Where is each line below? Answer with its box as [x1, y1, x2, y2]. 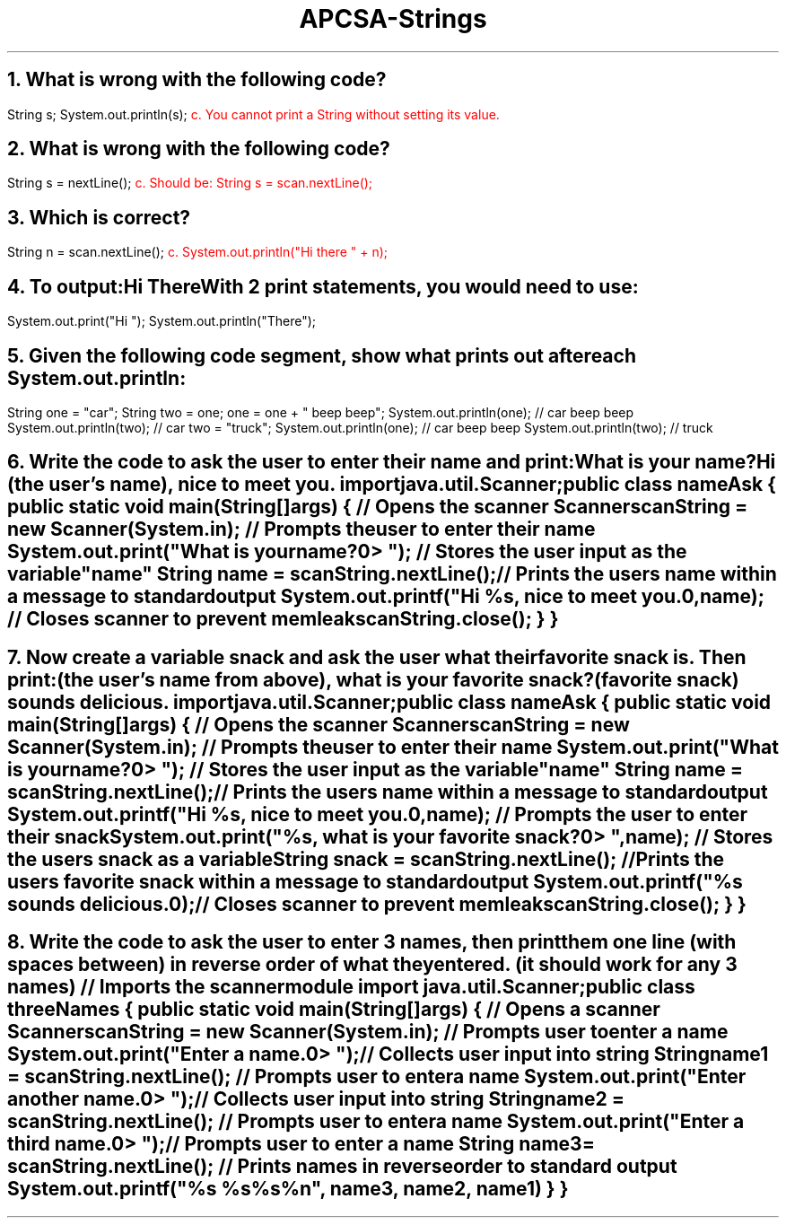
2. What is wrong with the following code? [7, 137, 390, 161]
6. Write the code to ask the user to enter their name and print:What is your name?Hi [7, 451, 776, 474]
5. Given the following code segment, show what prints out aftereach [7, 344, 636, 367]
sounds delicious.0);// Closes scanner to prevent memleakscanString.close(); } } [7, 892, 747, 915]
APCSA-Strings [299, 4, 487, 34]
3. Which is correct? [7, 206, 191, 229]
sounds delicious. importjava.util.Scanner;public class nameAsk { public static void [7, 690, 772, 713]
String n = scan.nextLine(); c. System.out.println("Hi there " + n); [7, 244, 389, 260]
